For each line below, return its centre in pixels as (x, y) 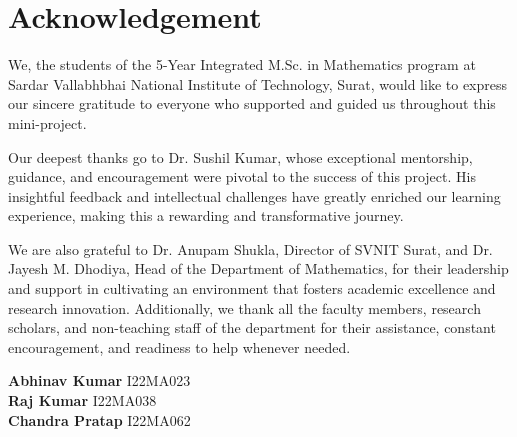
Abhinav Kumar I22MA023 (99, 380)
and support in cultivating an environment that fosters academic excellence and (252, 288)
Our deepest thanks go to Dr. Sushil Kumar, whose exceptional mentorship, (240, 156)
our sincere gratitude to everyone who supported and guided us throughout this (252, 103)
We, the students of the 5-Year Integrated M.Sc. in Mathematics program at (242, 64)
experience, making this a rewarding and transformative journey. (206, 215)
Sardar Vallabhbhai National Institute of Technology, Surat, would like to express (258, 83)
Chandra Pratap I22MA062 (99, 419)
